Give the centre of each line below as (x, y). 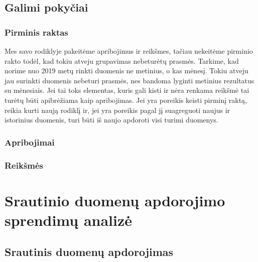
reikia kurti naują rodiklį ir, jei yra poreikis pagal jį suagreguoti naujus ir (117, 110)
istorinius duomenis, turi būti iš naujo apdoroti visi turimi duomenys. (111, 120)
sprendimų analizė (69, 220)
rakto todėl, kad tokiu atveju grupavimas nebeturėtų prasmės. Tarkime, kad (122, 60)
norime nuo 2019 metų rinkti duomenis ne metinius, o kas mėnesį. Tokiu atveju (126, 71)
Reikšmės (24, 165)
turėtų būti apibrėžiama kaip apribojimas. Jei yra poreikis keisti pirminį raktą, (126, 100)
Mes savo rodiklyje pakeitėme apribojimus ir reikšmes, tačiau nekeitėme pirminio (129, 51)
